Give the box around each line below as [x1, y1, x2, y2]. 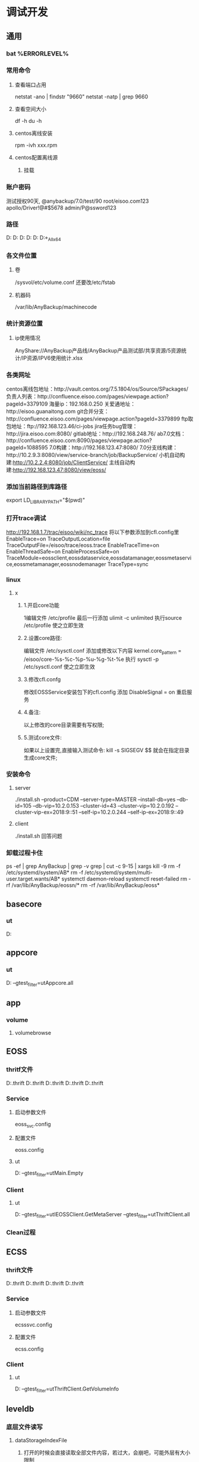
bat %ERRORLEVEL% [6, 49, 70, 57]
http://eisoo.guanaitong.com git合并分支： [6, 408, 110, 415]
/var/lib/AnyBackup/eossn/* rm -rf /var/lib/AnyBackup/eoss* [11, 882, 160, 889]
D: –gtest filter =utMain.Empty [14, 1169, 84, 1178]
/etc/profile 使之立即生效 [23, 622, 84, 629]
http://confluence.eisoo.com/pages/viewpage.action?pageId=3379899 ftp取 [6, 415, 194, 422]
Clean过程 [6, 1228, 36, 1237]
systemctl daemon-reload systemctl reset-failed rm [61, 875, 187, 883]
